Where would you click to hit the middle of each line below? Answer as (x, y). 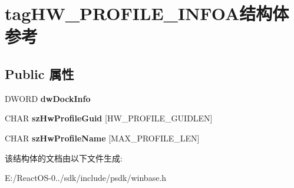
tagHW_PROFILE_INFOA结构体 (147, 13)
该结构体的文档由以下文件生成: (64, 158)
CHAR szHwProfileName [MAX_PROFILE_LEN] (102, 138)
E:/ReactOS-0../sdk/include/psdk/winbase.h (86, 178)
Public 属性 (39, 73)
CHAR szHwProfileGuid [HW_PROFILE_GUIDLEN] (109, 118)
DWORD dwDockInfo (48, 98)
